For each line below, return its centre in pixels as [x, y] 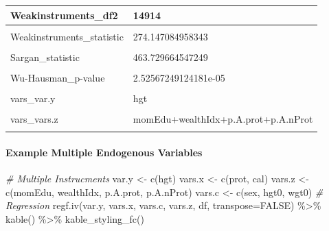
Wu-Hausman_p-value [58, 77]
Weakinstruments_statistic [67, 36]
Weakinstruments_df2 [64, 15]
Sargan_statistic [45, 57]
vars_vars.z [34, 118]
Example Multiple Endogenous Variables [104, 152]
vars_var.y [33, 98]
